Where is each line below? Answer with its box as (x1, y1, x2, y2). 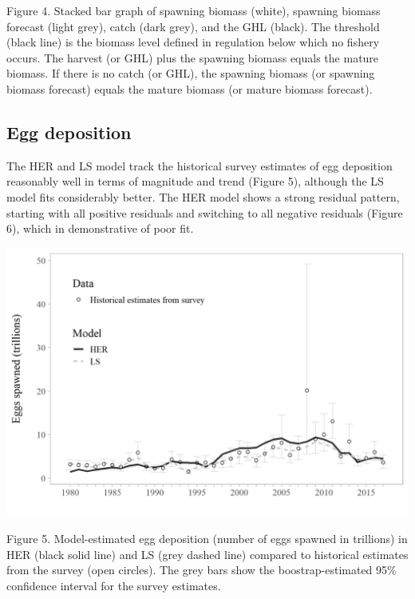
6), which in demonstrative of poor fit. (6, 220, 194, 237)
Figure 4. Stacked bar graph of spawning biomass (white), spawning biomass (6, 2, 381, 18)
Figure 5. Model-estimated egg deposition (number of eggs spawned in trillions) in (6, 530, 408, 546)
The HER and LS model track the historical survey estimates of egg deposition (6, 157, 393, 174)
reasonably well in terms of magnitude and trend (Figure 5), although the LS (6, 173, 384, 190)
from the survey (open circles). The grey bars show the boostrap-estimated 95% (6, 561, 397, 578)
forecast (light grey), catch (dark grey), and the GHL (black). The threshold (6, 18, 380, 34)
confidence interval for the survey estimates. (6, 577, 221, 593)
